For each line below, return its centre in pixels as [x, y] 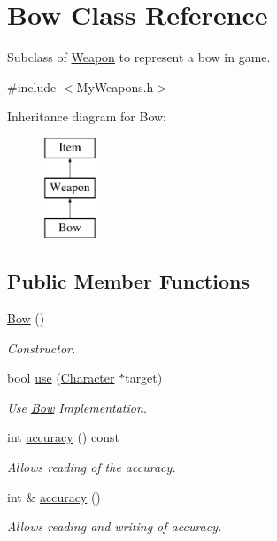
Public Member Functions [128, 281]
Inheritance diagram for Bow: [87, 116]
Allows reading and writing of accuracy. [115, 526]
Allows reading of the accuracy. [92, 467]
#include [32, 86]
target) [144, 378]
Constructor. [42, 348]
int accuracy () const [63, 437]
